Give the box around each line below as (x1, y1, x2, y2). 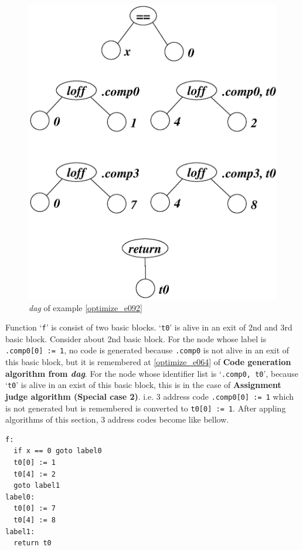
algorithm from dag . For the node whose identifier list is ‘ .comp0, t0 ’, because (5, 367, 299, 379)
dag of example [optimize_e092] (29, 301, 142, 313)
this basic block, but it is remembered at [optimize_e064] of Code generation (5, 356, 291, 368)
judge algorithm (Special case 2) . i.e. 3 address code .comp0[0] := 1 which (5, 390, 294, 402)
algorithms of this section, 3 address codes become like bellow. (5, 413, 229, 426)
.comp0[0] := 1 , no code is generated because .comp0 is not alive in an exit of (5, 344, 290, 356)
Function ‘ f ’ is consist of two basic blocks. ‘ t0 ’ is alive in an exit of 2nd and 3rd (5, 321, 292, 333)
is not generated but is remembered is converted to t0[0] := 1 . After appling (5, 401, 286, 414)
